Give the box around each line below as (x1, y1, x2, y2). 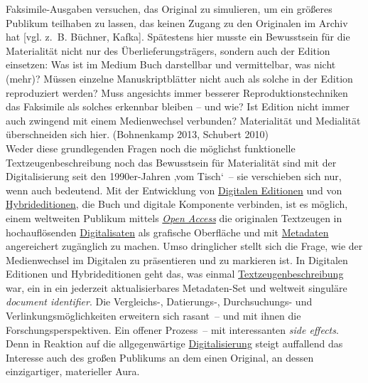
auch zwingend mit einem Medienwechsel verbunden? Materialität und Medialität (6, 112, 361, 127)
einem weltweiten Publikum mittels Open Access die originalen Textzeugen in (6, 210, 342, 225)
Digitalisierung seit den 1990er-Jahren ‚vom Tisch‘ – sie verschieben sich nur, (6, 169, 342, 184)
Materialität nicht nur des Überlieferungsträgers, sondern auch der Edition (6, 43, 330, 58)
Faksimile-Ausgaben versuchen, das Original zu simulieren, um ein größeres (6, 1, 332, 16)
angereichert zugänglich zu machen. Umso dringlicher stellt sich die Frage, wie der (6, 238, 363, 253)
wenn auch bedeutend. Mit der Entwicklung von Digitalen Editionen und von (6, 182, 342, 197)
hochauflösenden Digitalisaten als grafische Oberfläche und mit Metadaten (6, 224, 329, 239)
